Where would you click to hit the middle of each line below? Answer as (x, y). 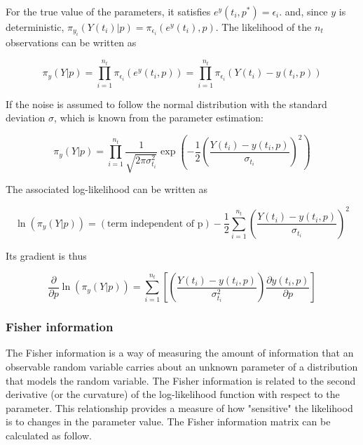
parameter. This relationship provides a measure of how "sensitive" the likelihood (179, 407)
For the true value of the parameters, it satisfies (108, 11)
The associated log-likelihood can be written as (107, 189)
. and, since (303, 11)
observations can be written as (71, 42)
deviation (26, 118)
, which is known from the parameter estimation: (159, 118)
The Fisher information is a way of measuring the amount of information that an (180, 353)
